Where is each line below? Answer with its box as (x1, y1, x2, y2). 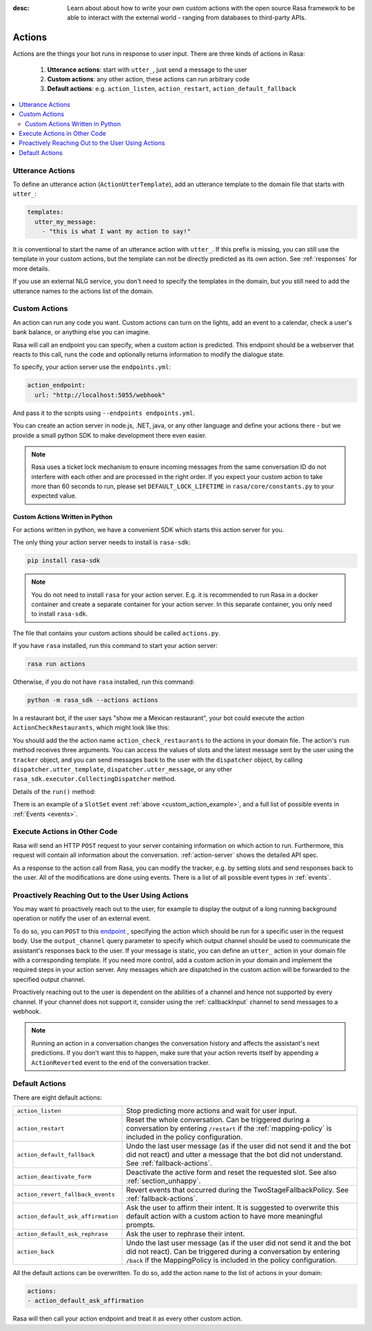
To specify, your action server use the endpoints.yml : (12, 363, 172, 372)
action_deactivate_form (17, 1172, 92, 1180)
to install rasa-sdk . (31, 610, 88, 618)
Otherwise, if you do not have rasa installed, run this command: (12, 678, 195, 686)
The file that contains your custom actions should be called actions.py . (12, 629, 220, 637)
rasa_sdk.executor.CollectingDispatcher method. (12, 775, 176, 783)
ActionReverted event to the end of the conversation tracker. (31, 1058, 210, 1066)
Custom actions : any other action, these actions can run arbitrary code (47, 75, 250, 83)
